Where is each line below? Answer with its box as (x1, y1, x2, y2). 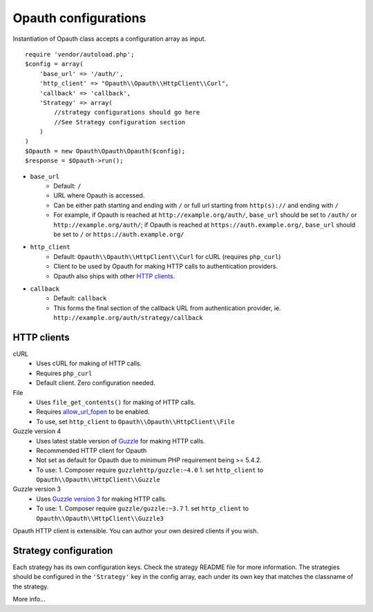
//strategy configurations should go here (54, 108, 200, 117)
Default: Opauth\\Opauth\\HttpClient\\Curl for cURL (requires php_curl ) (53, 252, 281, 260)
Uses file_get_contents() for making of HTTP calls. (36, 398, 196, 406)
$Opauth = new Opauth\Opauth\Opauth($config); (25, 147, 186, 155)
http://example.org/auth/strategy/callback (53, 314, 203, 322)
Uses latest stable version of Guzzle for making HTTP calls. (36, 437, 205, 445)
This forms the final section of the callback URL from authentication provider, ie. (53, 304, 281, 312)
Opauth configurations (12, 10, 146, 26)
